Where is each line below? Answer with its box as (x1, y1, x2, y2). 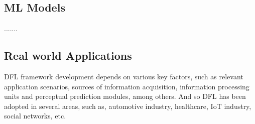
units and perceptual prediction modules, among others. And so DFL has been (4, 91, 246, 101)
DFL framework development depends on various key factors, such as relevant (4, 71, 243, 81)
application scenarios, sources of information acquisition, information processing (4, 81, 249, 91)
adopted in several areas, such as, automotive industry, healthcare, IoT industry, (4, 100, 251, 111)
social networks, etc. (4, 110, 66, 121)
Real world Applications (4, 48, 132, 63)
